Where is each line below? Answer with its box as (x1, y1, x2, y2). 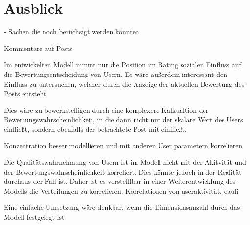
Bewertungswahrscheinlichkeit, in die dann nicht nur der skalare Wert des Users (4, 114, 243, 125)
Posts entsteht (4, 88, 46, 99)
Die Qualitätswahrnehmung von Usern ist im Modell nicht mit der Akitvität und (4, 157, 246, 167)
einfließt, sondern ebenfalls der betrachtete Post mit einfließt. (4, 124, 187, 134)
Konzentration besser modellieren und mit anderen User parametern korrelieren (4, 140, 243, 150)
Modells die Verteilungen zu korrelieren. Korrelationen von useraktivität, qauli (4, 185, 239, 196)
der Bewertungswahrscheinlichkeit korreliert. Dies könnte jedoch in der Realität (4, 166, 242, 176)
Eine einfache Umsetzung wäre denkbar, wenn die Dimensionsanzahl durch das (4, 202, 240, 212)
